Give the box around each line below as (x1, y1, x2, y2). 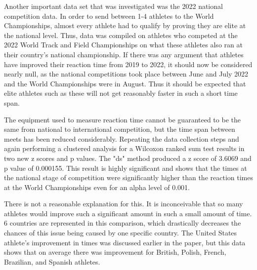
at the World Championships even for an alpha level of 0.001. (4, 182, 190, 192)
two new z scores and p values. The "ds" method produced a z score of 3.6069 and (4, 153, 252, 163)
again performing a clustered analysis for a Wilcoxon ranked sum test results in (4, 143, 245, 154)
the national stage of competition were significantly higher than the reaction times (4, 172, 253, 183)
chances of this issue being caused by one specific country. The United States (4, 228, 237, 238)
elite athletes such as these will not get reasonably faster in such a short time (4, 88, 238, 98)
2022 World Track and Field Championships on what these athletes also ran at (4, 39, 243, 50)
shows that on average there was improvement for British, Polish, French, (4, 247, 226, 257)
